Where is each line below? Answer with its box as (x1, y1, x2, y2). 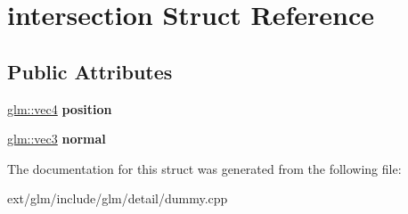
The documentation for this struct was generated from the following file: (7, 159, 402, 177)
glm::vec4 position (7, 99, 112, 118)
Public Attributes (7, 57, 173, 85)
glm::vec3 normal (7, 129, 106, 148)
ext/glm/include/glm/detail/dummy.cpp (7, 189, 228, 208)
